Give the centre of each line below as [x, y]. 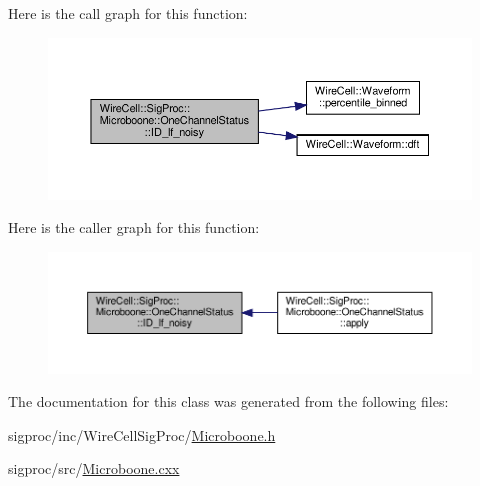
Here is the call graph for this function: [128, 13]
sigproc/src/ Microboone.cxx [94, 468]
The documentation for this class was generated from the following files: [228, 401]
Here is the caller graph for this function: [134, 227]
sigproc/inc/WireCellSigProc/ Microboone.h [142, 434]
